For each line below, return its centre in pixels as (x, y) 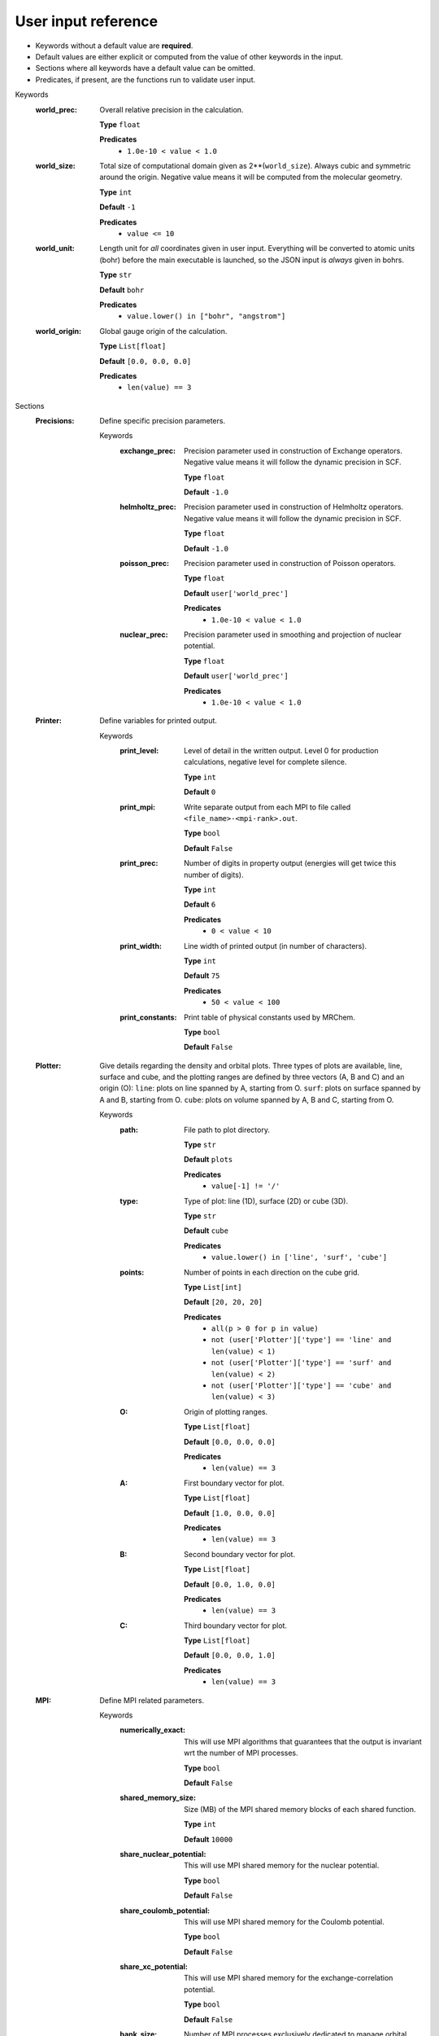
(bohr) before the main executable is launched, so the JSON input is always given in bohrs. (252, 260)
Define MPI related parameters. (152, 1700)
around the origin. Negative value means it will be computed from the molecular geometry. (251, 177)
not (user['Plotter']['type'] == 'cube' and (302, 1386)
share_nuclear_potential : (163, 1854)
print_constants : (148, 1017)
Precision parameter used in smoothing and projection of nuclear (293, 634)
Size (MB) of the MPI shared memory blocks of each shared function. (300, 1809)
